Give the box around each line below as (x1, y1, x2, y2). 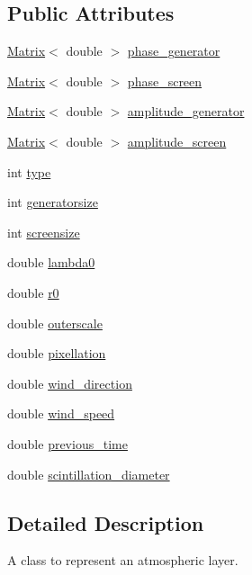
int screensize (7, 222, 80, 241)
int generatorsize (7, 193, 98, 211)
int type (7, 162, 51, 181)
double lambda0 (7, 253, 95, 272)
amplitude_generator (127, 102, 245, 121)
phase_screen (127, 71, 202, 90)
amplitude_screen (127, 131, 227, 150)
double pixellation (7, 344, 106, 363)
